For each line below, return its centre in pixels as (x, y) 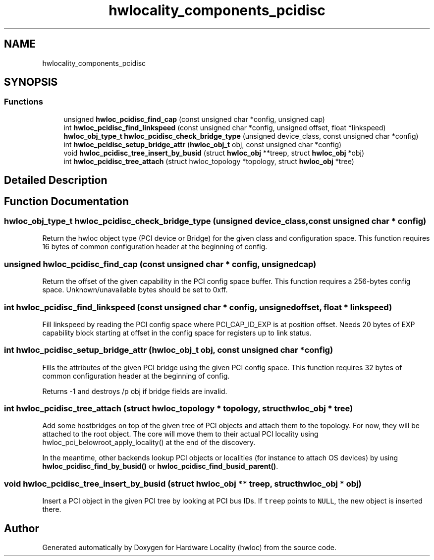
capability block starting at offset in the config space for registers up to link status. (177, 333)
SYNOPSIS (31, 82)
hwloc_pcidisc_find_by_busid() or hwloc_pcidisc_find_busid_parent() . (160, 466)
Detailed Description (56, 180)
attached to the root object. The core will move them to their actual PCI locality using (180, 434)
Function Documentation (66, 201)
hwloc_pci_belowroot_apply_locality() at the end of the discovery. (149, 443)
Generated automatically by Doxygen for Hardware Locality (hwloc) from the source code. (189, 548)
